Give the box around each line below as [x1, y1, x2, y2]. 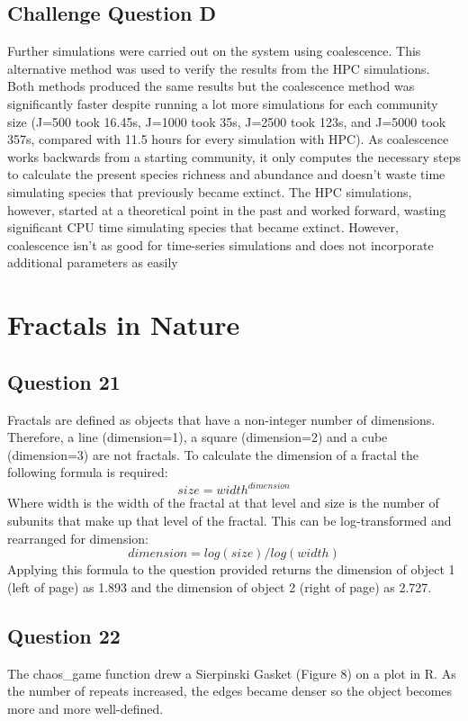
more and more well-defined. [7, 698, 164, 717]
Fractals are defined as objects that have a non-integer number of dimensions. [7, 410, 436, 428]
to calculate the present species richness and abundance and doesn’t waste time [7, 165, 445, 184]
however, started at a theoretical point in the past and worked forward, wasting [7, 200, 446, 219]
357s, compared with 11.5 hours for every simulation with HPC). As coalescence [7, 130, 449, 149]
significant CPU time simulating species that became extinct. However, [7, 218, 399, 237]
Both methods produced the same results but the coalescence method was [7, 77, 415, 95]
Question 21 [7, 367, 121, 395]
